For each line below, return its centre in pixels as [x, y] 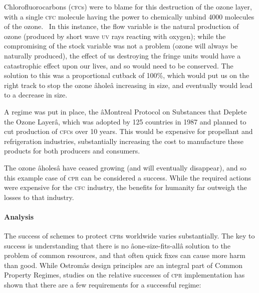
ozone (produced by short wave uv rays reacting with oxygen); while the [115, 36]
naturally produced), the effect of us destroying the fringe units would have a [122, 55]
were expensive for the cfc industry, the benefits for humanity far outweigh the [125, 187]
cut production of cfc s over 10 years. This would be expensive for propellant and [128, 131]
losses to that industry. [39, 197]
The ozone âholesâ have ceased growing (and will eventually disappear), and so [125, 167]
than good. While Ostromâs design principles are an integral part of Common [123, 265]
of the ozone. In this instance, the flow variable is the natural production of [121, 26]
